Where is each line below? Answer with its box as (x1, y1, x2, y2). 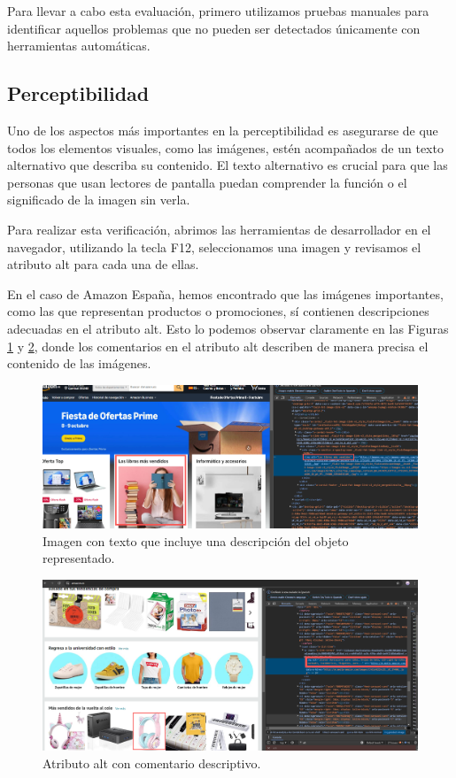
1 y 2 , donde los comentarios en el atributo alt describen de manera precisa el (7, 336, 429, 355)
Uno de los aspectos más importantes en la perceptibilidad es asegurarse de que (7, 120, 438, 139)
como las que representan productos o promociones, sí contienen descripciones (7, 302, 429, 320)
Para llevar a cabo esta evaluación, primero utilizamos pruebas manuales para (7, 2, 429, 19)
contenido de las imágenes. (7, 354, 151, 373)
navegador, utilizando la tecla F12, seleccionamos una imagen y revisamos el (7, 237, 421, 256)
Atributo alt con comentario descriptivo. (43, 753, 261, 772)
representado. (43, 549, 115, 567)
